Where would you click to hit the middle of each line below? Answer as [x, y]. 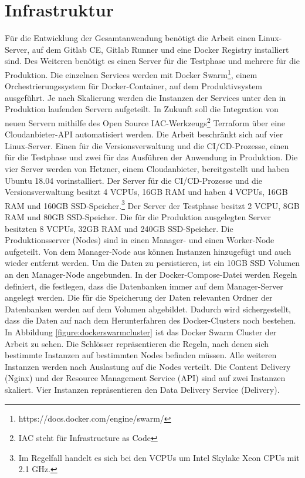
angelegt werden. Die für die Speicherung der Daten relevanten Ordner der [139, 297]
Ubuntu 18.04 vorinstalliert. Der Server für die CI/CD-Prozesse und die [133, 180]
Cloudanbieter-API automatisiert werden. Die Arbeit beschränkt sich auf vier [144, 134]
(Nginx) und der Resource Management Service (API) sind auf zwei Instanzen [145, 378]
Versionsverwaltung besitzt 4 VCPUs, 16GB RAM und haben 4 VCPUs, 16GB [146, 192]
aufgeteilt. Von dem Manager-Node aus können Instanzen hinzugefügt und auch [148, 251]
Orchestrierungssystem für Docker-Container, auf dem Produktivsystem [134, 86]
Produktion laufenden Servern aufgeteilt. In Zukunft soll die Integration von [142, 109]
